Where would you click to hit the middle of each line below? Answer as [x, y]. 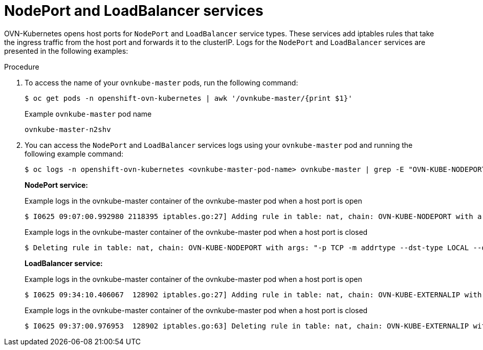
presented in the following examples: [66, 51]
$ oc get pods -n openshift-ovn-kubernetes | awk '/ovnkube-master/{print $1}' [189, 98]
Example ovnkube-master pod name [88, 114]
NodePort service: [56, 185]
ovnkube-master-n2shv [68, 129]
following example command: [74, 154]
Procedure [22, 67]
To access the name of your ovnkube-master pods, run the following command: [161, 82]
